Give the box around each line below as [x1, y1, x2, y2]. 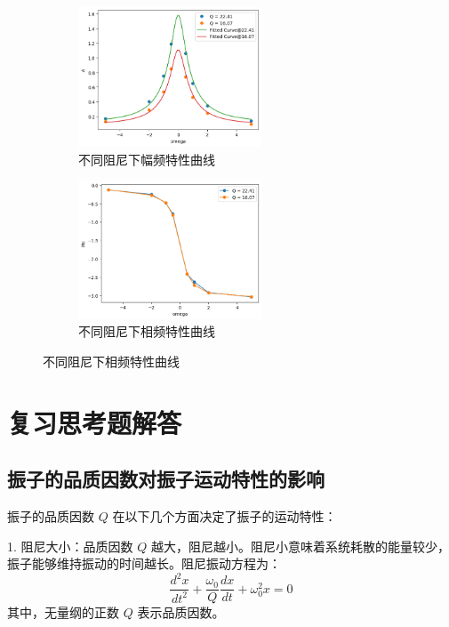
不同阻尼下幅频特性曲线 [78, 149, 215, 168]
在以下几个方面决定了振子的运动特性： [112, 507, 337, 526]
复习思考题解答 [7, 404, 182, 440]
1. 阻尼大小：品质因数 [7, 536, 133, 555]
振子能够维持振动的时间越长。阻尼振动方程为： [7, 554, 281, 573]
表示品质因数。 [137, 603, 225, 622]
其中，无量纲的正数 [7, 603, 119, 622]
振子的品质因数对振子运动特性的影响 [7, 465, 325, 493]
